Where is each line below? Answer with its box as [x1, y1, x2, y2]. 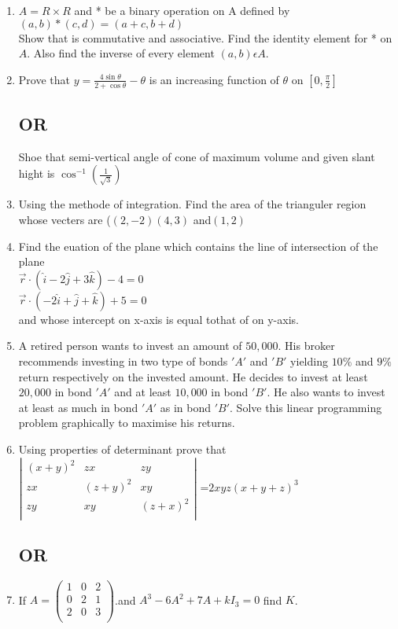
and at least [114, 384, 171, 400]
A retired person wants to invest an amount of [18, 337, 242, 354]
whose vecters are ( [18, 212, 111, 227]
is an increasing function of [149, 71, 279, 87]
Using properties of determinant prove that [18, 440, 227, 457]
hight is [18, 165, 55, 182]
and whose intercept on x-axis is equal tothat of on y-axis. [18, 311, 299, 327]
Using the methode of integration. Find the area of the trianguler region [18, 196, 367, 212]
